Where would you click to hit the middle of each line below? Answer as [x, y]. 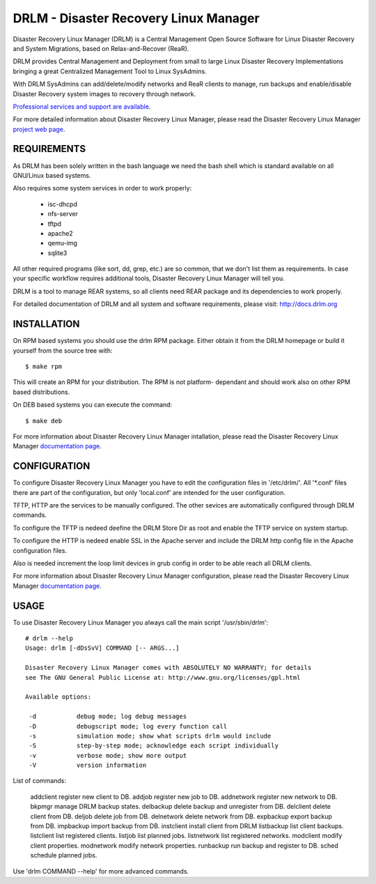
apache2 [60, 233]
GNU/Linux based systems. [52, 175]
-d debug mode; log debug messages [108, 717]
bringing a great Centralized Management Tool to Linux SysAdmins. [110, 71]
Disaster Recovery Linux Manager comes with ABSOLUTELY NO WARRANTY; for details [169, 668]
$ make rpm [44, 366]
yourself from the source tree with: [63, 350]
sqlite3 [57, 253]
